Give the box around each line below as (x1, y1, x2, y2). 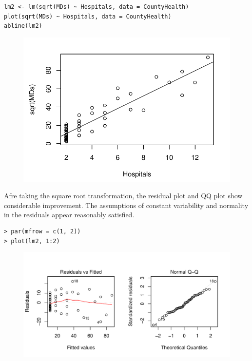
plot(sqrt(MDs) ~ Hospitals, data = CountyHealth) (4, 13, 172, 20)
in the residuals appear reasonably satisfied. (4, 209, 135, 220)
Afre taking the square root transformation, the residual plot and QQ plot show (4, 190, 243, 201)
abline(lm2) (4, 22, 42, 30)
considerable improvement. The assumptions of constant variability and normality (4, 200, 249, 210)
